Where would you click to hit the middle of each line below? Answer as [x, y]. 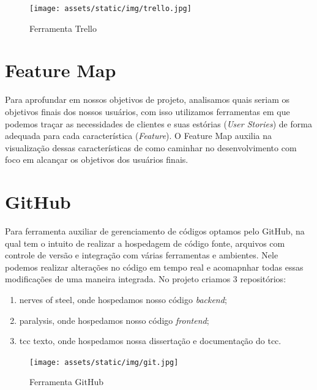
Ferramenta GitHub [66, 382]
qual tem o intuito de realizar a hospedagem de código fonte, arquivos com [145, 243]
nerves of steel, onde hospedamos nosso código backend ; [123, 300]
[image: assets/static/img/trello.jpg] [110, 9]
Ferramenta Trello [63, 28]
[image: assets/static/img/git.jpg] [104, 362]
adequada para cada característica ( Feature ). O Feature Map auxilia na [139, 136]
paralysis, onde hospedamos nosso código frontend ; [114, 320]
